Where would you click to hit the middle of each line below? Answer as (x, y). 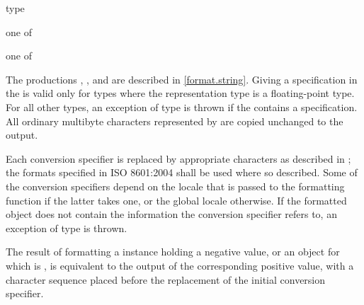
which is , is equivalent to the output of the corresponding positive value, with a (180, 265)
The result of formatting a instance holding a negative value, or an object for (173, 252)
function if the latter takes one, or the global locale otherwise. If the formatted (176, 200)
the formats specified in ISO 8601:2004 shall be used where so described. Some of (182, 172)
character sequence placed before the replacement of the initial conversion (166, 279)
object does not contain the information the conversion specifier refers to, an (171, 214)
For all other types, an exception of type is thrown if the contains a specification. (182, 107)
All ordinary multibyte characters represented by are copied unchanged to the (175, 121)
